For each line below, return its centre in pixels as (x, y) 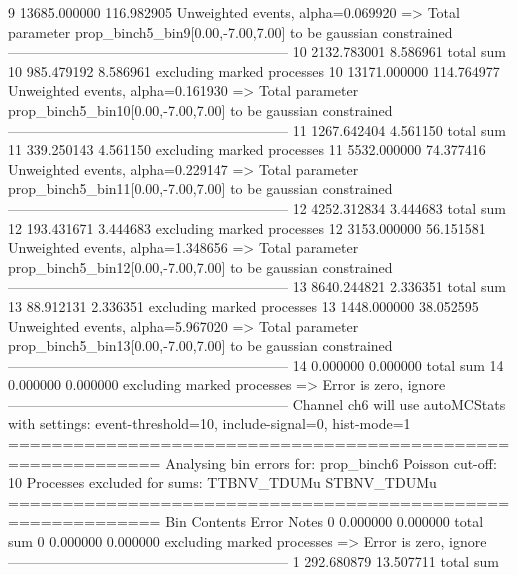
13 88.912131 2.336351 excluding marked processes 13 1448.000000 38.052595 (243, 305)
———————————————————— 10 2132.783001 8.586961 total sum (257, 51)
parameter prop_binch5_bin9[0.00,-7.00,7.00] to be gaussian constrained (230, 31)
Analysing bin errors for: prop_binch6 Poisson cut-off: (331, 462)
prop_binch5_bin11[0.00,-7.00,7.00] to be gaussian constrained (200, 188)
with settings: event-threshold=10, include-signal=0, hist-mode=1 (209, 423)
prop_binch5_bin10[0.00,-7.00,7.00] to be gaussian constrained (200, 109)
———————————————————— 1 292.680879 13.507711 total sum (253, 560)
